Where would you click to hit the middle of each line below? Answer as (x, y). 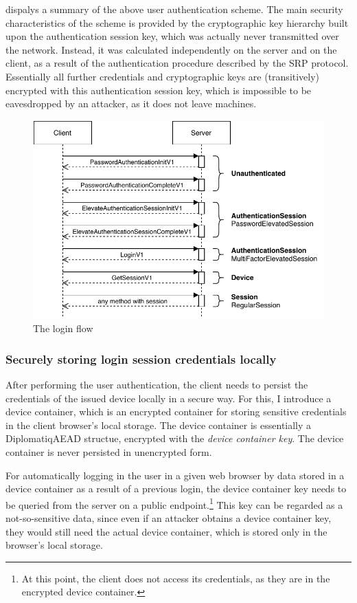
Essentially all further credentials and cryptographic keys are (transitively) (163, 76)
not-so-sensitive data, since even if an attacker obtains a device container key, (169, 517)
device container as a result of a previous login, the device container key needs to (176, 489)
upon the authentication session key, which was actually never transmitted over (172, 36)
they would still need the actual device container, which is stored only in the (166, 531)
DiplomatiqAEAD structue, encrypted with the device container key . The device (175, 438)
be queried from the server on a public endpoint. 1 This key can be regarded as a (174, 503)
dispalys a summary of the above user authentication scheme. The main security (174, 9)
